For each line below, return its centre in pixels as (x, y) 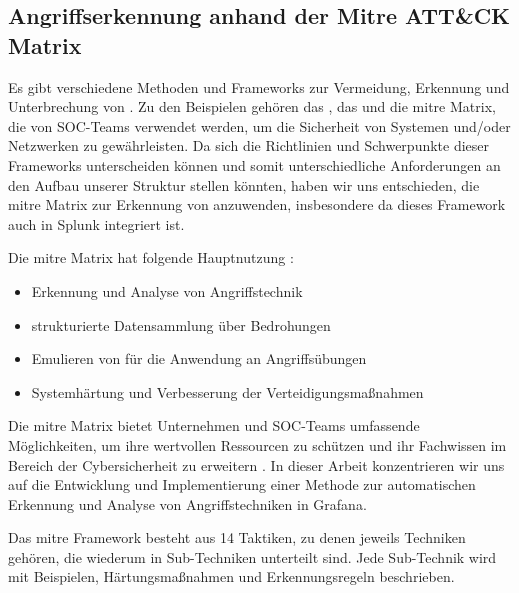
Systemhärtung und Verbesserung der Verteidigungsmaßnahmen (227, 391)
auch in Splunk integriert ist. (96, 223)
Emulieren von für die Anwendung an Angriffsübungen (199, 358)
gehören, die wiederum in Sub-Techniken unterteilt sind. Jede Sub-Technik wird (252, 556)
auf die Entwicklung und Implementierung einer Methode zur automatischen (242, 484)
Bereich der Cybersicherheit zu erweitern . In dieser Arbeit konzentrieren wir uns (256, 464)
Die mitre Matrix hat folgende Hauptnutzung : (151, 257)
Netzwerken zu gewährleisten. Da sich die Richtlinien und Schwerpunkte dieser (249, 145)
